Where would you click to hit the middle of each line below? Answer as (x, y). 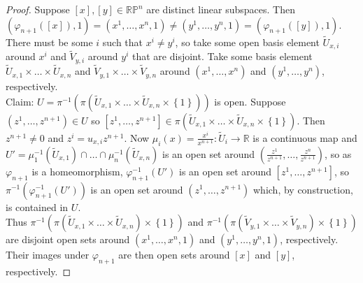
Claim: (20, 101)
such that (123, 42)
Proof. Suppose (38, 9)
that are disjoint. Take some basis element (222, 56)
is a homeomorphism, (77, 171)
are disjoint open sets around (68, 239)
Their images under (48, 255)
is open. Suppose (250, 101)
